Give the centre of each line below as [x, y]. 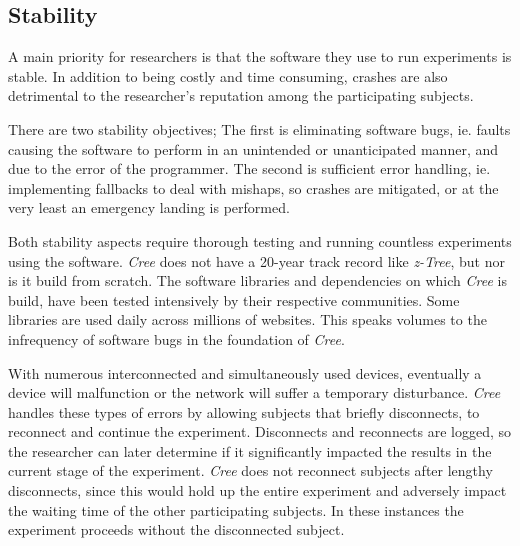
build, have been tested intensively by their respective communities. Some [234, 299]
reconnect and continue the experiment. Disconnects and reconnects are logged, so [260, 431]
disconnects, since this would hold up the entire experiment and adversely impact [257, 490]
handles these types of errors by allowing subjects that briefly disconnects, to [244, 411]
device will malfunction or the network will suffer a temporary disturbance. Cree [254, 392]
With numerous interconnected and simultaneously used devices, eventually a [245, 372]
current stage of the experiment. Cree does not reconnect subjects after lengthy [250, 470]
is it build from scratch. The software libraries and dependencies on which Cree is [257, 280]
